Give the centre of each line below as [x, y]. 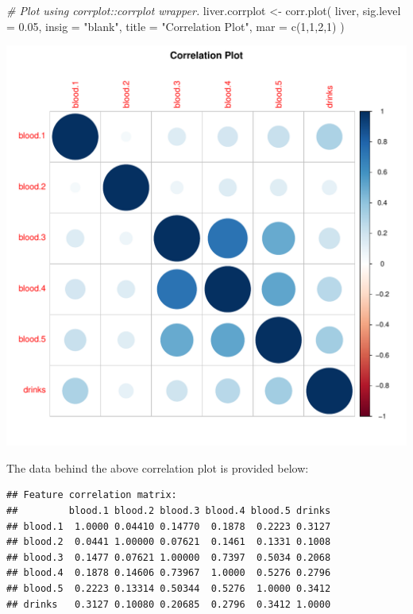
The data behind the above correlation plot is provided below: [158, 467]
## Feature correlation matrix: [92, 495]
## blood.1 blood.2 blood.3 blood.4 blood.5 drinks [169, 510]
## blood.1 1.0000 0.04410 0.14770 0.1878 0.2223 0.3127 [169, 526]
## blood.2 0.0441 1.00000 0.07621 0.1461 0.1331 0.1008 [169, 542]
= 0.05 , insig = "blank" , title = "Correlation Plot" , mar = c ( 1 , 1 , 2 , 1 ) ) [176, 26]
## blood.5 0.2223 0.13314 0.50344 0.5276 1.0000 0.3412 [169, 588]
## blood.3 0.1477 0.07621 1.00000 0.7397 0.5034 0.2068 [169, 557]
